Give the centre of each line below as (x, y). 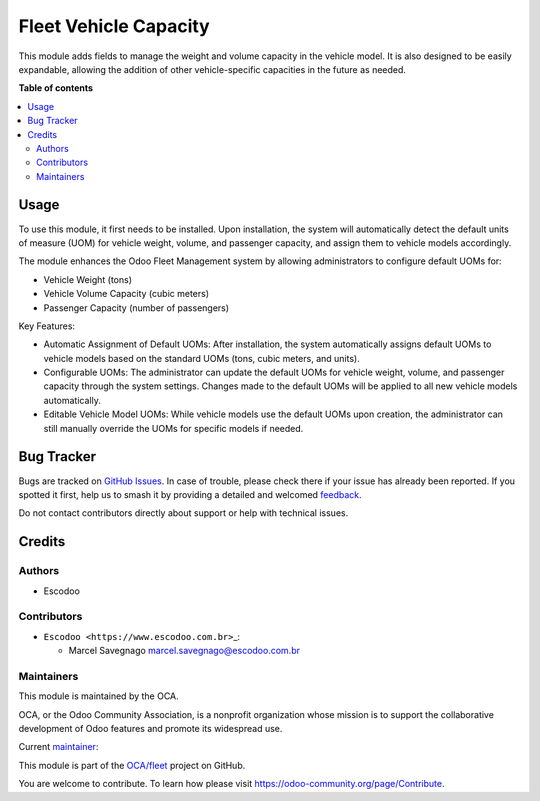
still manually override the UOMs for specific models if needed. (173, 428)
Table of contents (56, 88)
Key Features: (46, 326)
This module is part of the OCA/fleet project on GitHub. (132, 765)
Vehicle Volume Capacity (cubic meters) (126, 294)
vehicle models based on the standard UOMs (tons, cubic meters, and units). (201, 358)
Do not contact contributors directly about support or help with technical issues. (183, 513)
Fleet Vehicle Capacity (114, 26)
